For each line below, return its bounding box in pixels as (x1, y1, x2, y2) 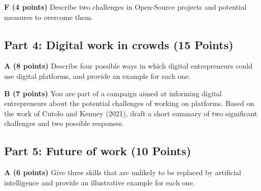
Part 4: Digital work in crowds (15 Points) (4, 36, 234, 52)
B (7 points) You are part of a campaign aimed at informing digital (4, 88, 222, 98)
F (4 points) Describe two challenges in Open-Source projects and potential (4, 2, 247, 12)
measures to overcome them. (4, 11, 93, 22)
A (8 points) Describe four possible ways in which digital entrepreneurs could (4, 60, 253, 71)
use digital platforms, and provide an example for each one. (4, 70, 191, 81)
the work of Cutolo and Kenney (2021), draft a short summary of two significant (4, 108, 257, 118)
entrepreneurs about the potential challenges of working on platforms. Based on (4, 98, 254, 109)
